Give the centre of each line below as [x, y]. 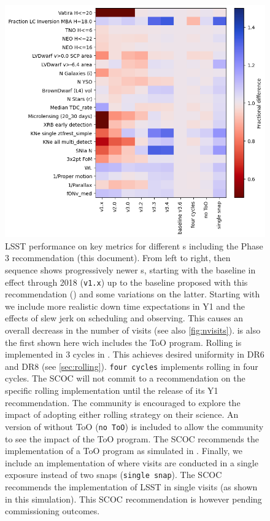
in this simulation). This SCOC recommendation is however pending [133, 499]
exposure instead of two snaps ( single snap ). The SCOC [114, 475]
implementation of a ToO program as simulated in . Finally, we [124, 451]
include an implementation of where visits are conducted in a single [132, 462]
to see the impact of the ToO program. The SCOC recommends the [132, 438]
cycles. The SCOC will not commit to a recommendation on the [125, 378]
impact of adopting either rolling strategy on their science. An [122, 414]
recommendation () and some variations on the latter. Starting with [133, 294]
